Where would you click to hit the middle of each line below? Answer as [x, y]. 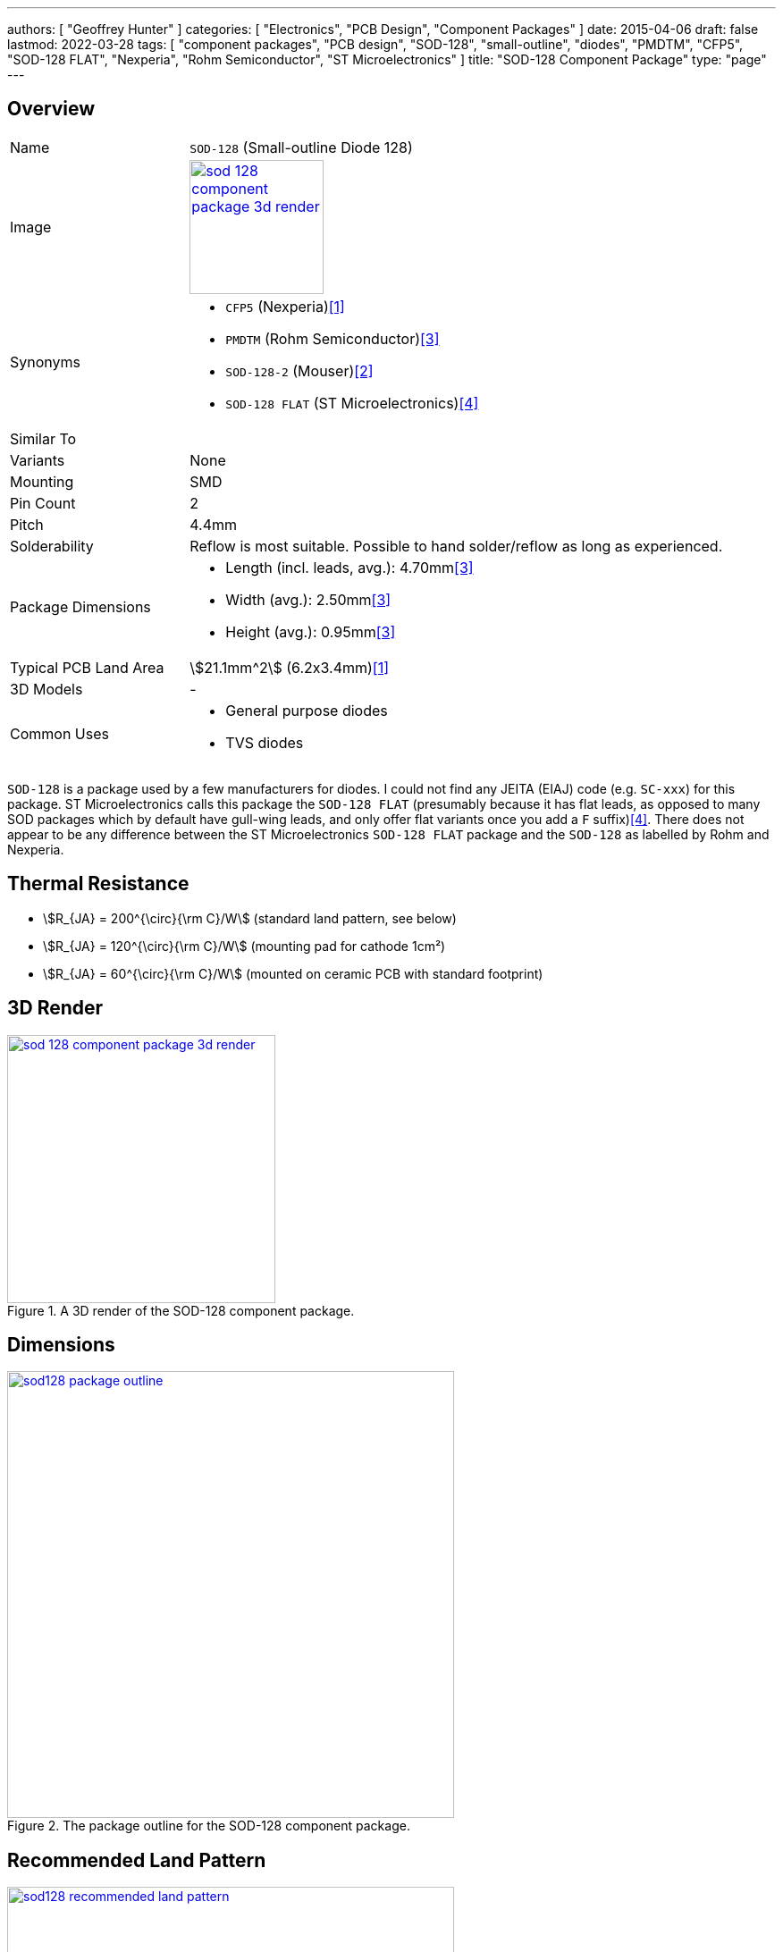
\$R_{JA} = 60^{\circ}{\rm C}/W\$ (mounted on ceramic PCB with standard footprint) [293, 973]
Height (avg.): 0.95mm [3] [311, 631]
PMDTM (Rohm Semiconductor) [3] [333, 338]
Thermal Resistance [98, 884]
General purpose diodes [307, 710]
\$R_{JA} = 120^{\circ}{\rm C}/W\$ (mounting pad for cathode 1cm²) [244, 946]
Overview [51, 109]
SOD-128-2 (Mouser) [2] [299, 370]
